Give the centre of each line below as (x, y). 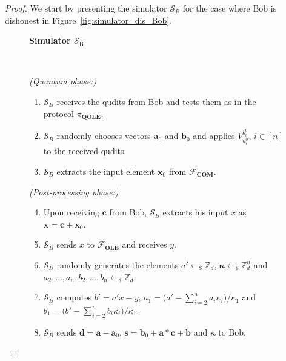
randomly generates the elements (118, 264)
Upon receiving (71, 212)
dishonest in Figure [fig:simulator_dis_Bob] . (88, 20)
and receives (145, 244)
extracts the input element (106, 171)
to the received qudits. (85, 151)
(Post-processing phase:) (74, 191)
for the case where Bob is (230, 8)
